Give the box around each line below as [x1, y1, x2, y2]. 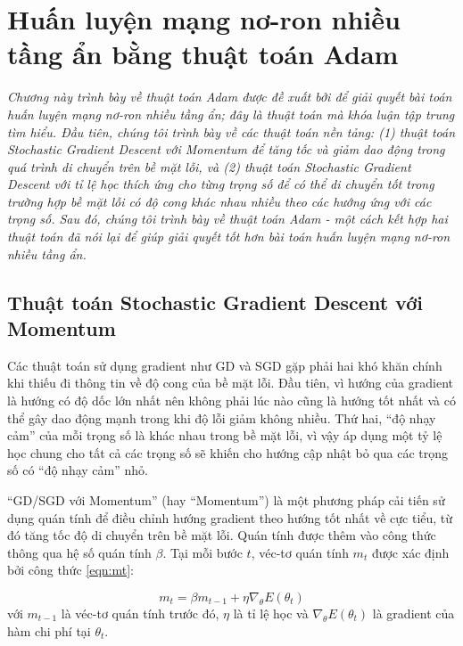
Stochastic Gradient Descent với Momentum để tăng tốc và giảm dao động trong [7, 140, 445, 159]
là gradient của [372, 603, 455, 622]
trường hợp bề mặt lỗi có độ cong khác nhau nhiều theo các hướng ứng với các [7, 192, 432, 210]
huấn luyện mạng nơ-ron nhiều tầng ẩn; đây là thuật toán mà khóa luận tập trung [7, 104, 455, 123]
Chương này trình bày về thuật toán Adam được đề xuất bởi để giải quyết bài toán [7, 87, 452, 106]
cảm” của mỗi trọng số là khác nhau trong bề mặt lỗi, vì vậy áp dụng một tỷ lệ [7, 426, 442, 445]
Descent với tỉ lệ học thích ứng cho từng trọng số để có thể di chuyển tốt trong [7, 175, 434, 193]
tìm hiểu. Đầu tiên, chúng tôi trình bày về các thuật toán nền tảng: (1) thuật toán [7, 122, 456, 141]
